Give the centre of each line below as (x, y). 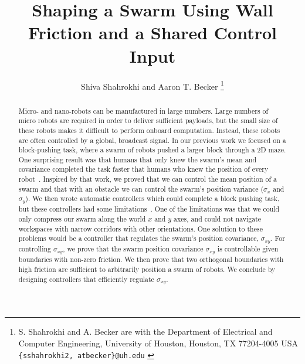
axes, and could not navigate (218, 219)
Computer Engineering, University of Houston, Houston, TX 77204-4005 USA (158, 343)
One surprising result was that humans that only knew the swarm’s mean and (137, 159)
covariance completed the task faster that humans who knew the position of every (143, 169)
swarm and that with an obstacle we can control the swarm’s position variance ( (141, 188)
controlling (35, 249)
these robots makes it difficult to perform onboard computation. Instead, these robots (149, 130)
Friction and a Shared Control (152, 33)
